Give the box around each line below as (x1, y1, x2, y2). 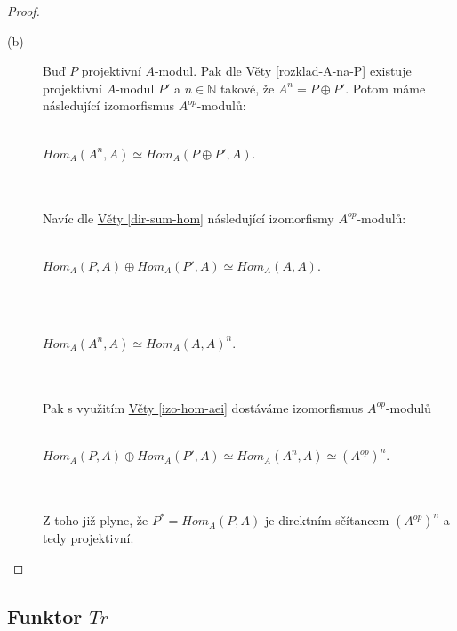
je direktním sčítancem (264, 511, 389, 530)
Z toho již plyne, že (43, 511, 148, 530)
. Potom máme (345, 78, 426, 97)
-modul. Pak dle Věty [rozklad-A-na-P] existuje (154, 61, 412, 80)
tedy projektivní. (43, 529, 134, 547)
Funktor (7, 602, 83, 629)
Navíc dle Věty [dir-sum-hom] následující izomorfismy (43, 208, 334, 227)
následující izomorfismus (43, 96, 175, 115)
